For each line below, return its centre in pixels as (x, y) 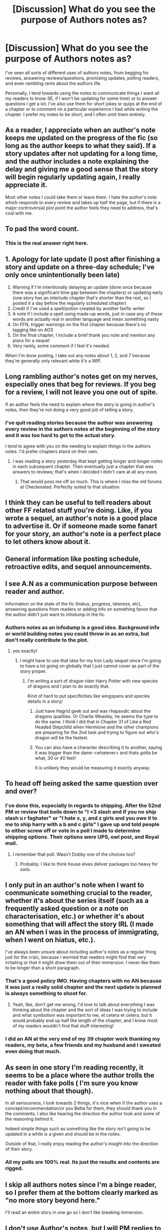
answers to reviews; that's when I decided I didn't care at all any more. (85, 472)
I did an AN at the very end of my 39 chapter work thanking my (83, 1038)
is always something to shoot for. (46, 993)
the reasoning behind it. (29, 1119)
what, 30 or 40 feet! (55, 758)
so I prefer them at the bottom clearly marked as (82, 1192)
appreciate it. (26, 185)
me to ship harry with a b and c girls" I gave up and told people (82, 825)
